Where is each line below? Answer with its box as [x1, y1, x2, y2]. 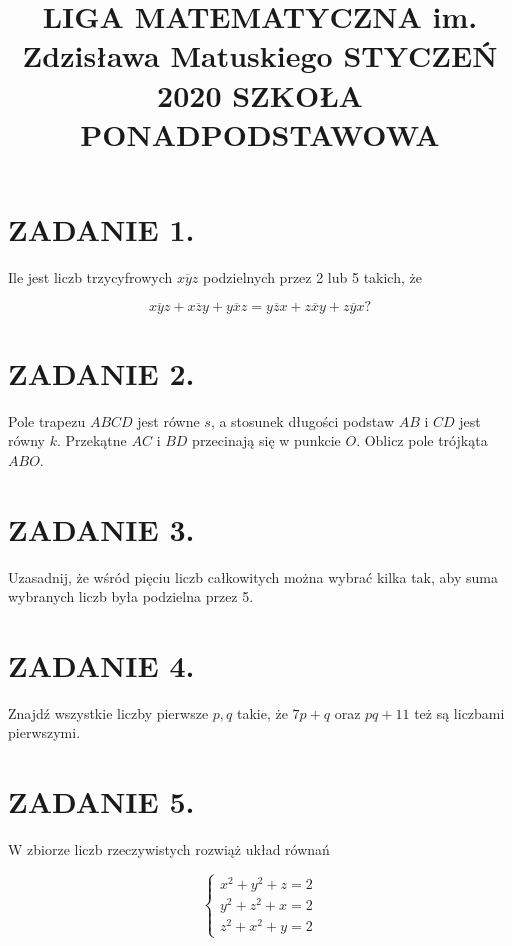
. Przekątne [56, 430, 127, 451]
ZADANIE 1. [8, 208, 195, 249]
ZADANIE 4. [8, 644, 195, 685]
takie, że [236, 702, 288, 723]
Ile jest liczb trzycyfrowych [8, 266, 173, 287]
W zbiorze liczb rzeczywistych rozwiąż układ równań [8, 839, 330, 860]
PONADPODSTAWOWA [80, 113, 440, 154]
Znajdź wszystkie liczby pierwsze [8, 702, 209, 723]
